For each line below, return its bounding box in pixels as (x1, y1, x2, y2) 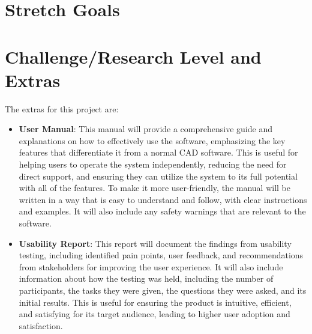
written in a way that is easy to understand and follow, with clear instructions (19, 193, 307, 205)
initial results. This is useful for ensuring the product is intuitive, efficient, (19, 296, 292, 308)
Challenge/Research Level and (5, 44, 262, 68)
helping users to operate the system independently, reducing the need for (19, 158, 287, 171)
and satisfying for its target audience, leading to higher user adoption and (19, 308, 290, 320)
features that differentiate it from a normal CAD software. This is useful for (19, 146, 298, 159)
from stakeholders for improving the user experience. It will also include (19, 260, 283, 273)
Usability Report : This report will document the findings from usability (19, 237, 292, 249)
